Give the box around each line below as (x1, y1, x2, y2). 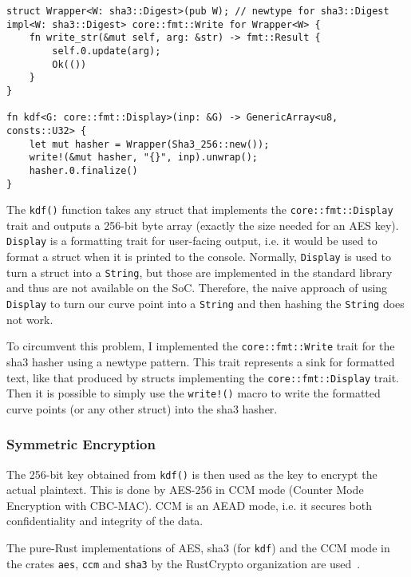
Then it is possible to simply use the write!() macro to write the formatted (6, 385, 381, 401)
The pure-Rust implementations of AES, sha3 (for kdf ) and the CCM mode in (6, 539, 390, 556)
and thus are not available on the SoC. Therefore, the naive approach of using (6, 279, 388, 296)
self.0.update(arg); (52, 45, 161, 57)
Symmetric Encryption (6, 434, 156, 454)
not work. (6, 310, 53, 327)
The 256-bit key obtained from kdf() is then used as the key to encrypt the (6, 465, 377, 482)
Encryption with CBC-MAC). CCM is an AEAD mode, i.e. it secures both (6, 496, 373, 513)
